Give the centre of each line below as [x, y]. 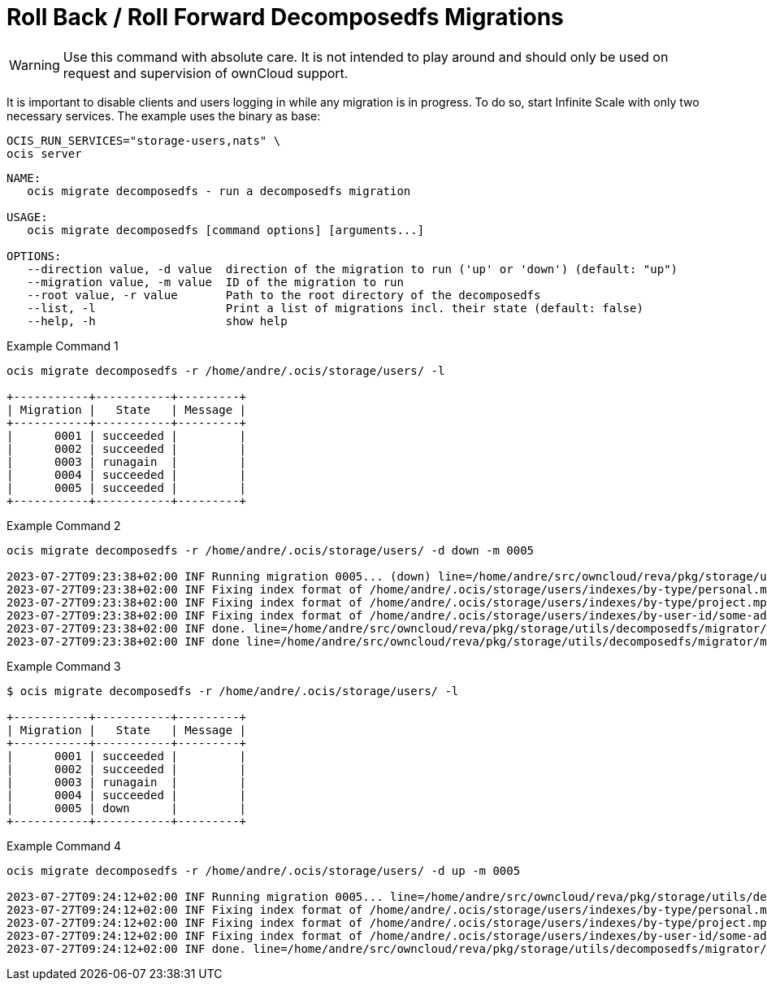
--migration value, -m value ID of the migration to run [215, 282]
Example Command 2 [64, 525]
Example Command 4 [64, 846]
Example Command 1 [63, 346]
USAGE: [27, 217]
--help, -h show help [157, 321]
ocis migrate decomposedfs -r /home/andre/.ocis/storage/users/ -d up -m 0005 [264, 870]
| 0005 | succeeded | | [127, 487]
